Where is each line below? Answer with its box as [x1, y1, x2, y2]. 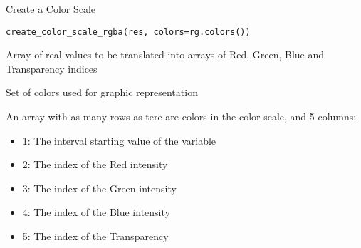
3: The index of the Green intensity [22, 180, 177, 195]
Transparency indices [6, 61, 98, 76]
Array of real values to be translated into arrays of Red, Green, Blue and [6, 47, 325, 62]
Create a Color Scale [6, 1, 96, 16]
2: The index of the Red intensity [22, 157, 168, 172]
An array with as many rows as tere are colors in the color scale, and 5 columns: [6, 109, 357, 124]
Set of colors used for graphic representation [6, 85, 198, 100]
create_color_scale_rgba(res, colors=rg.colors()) [6, 26, 251, 37]
